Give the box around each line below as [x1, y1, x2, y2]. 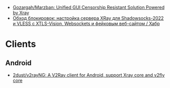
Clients [5, 38, 36, 50]
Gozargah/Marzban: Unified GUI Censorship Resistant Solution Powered [12, 5, 165, 10]
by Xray [12, 10, 30, 16]
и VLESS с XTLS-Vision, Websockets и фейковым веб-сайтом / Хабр [12, 20, 160, 26]
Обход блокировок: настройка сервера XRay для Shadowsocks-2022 [12, 15, 164, 21]
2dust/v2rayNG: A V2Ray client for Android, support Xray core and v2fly [12, 72, 165, 78]
